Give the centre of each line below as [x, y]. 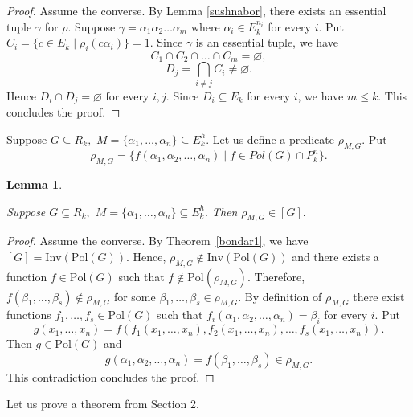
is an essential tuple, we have [267, 42]
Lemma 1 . [35, 184]
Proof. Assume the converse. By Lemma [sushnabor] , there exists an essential [196, 10]
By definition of [283, 296]
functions [29, 315]
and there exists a [335, 256]
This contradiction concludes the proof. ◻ [110, 376]
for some [135, 296]
